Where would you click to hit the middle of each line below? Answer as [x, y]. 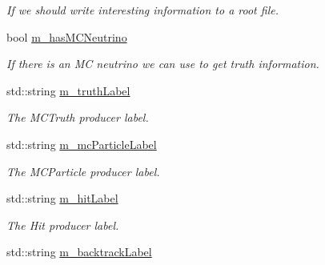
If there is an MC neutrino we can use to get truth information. [163, 64]
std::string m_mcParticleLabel [82, 144]
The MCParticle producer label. [83, 171]
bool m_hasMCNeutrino [67, 36]
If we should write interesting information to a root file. [142, 10]
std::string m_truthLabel [68, 90]
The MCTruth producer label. [78, 117]
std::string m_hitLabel [62, 198]
